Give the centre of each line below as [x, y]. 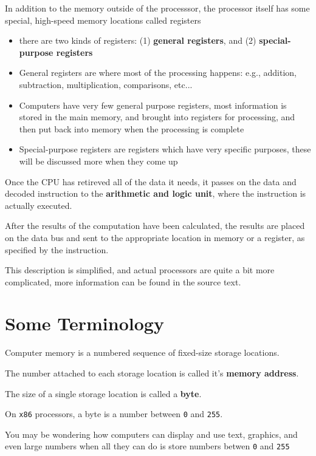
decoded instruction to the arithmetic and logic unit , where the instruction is [156, 193]
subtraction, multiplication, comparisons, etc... [106, 84]
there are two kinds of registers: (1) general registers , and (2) [138, 40]
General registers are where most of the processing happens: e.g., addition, [158, 73]
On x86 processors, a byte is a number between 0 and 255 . [114, 414]
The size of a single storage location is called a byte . [103, 393]
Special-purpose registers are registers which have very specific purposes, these [165, 149]
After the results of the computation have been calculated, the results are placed [155, 226]
